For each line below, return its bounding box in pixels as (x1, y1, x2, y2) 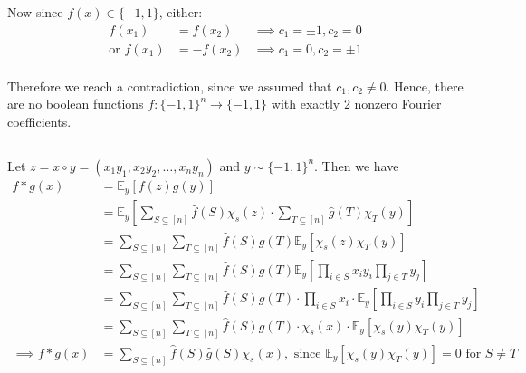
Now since (7, 3, 63, 21)
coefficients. (7, 111, 72, 130)
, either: (158, 3, 203, 21)
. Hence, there (386, 76, 464, 95)
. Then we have (314, 156, 399, 175)
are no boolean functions (7, 94, 144, 113)
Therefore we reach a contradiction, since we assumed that (7, 76, 332, 95)
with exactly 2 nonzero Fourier (271, 94, 442, 113)
